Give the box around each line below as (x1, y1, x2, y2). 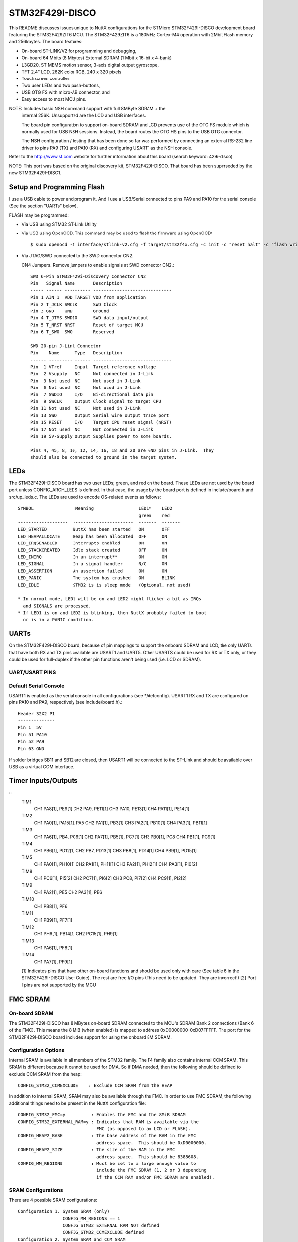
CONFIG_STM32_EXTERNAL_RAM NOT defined (62, 1223, 160, 1228)
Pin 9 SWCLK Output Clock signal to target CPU (30, 399, 161, 404)
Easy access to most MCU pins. (21, 96, 87, 102)
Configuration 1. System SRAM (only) (18, 1209, 110, 1214)
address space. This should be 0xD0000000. (96, 1140, 207, 1145)
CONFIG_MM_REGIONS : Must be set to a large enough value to (18, 1161, 196, 1166)
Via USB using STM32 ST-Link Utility (21, 221, 97, 227)
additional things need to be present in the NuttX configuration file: (9, 1100, 146, 1106)
